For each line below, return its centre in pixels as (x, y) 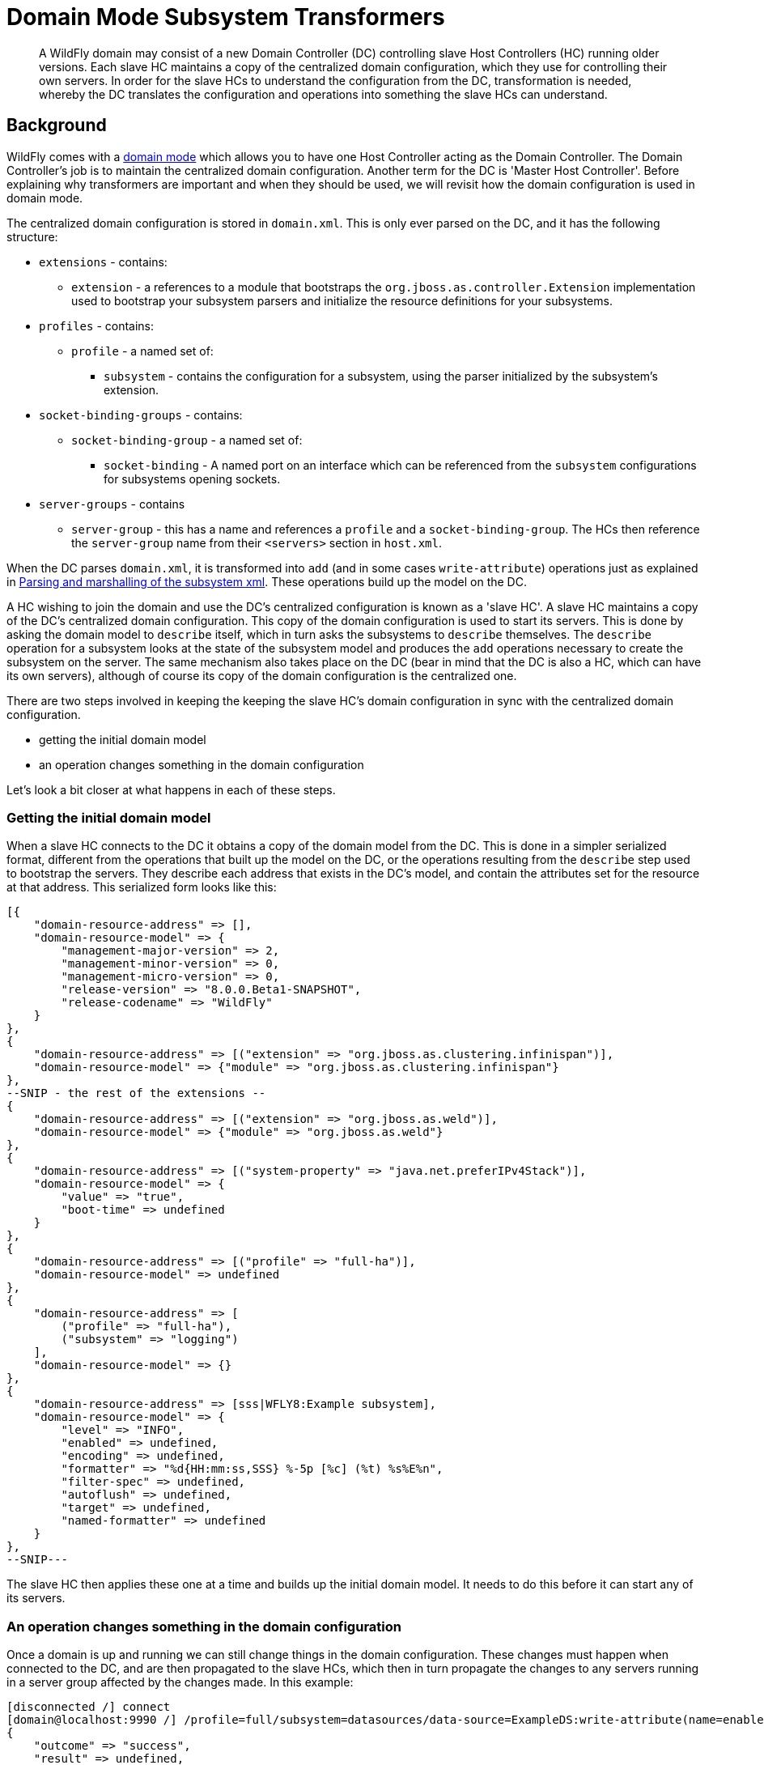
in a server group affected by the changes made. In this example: (180, 1682)
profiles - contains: (97, 325)
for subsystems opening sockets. (192, 478)
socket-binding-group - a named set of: (187, 440)
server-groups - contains (112, 504)
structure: (32, 236)
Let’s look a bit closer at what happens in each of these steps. (171, 789)
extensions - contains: (103, 262)
